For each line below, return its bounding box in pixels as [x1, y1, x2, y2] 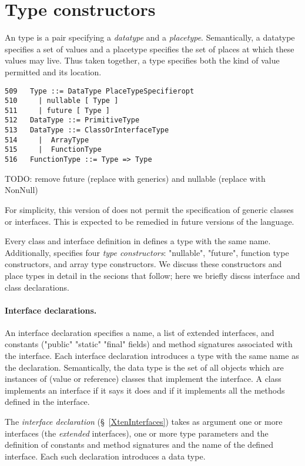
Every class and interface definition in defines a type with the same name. [5, 235, 271, 247]
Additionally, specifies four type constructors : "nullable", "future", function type [5, 246, 289, 258]
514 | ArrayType [5, 135, 89, 144]
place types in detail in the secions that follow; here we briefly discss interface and [5, 269, 300, 281]
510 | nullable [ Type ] [5, 96, 119, 105]
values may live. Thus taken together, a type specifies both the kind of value [5, 54, 280, 66]
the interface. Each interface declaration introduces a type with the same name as [5, 349, 299, 362]
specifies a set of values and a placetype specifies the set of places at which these [5, 42, 294, 55]
